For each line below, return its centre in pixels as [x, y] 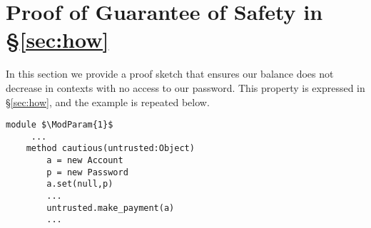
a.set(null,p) [80, 184]
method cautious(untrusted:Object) [110, 149]
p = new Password [87, 172]
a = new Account [85, 161]
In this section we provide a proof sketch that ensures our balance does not [170, 74]
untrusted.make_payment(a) [111, 208]
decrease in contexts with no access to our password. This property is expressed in [185, 87]
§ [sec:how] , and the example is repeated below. [108, 102]
